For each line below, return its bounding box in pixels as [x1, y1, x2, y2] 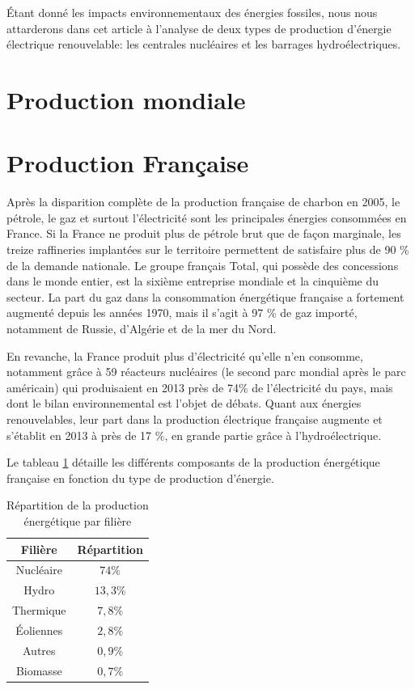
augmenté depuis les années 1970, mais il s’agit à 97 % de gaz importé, [6, 304, 358, 321]
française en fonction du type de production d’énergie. [6, 469, 274, 486]
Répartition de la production [6, 497, 149, 514]
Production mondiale [6, 82, 246, 116]
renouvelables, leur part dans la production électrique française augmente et [6, 411, 383, 427]
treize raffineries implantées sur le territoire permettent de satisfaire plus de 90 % [6, 241, 409, 258]
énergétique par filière [23, 512, 132, 529]
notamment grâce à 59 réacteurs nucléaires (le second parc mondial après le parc [6, 363, 406, 380]
